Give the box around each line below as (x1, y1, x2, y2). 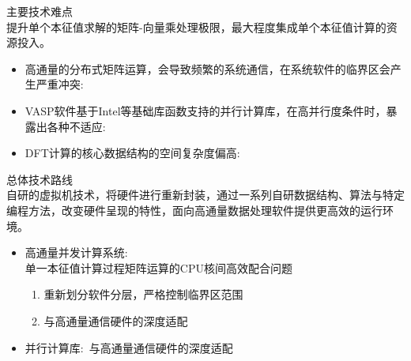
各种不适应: (47, 118, 106, 134)
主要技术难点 (6, 3, 73, 19)
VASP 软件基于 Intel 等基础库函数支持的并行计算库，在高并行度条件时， (25, 102, 386, 118)
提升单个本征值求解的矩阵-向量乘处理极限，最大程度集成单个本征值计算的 (6, 18, 386, 35)
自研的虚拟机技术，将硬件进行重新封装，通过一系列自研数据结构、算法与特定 (6, 186, 405, 203)
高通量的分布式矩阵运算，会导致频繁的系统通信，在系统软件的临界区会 (25, 60, 390, 77)
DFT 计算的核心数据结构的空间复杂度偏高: (25, 145, 240, 161)
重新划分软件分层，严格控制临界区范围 (43, 286, 243, 303)
